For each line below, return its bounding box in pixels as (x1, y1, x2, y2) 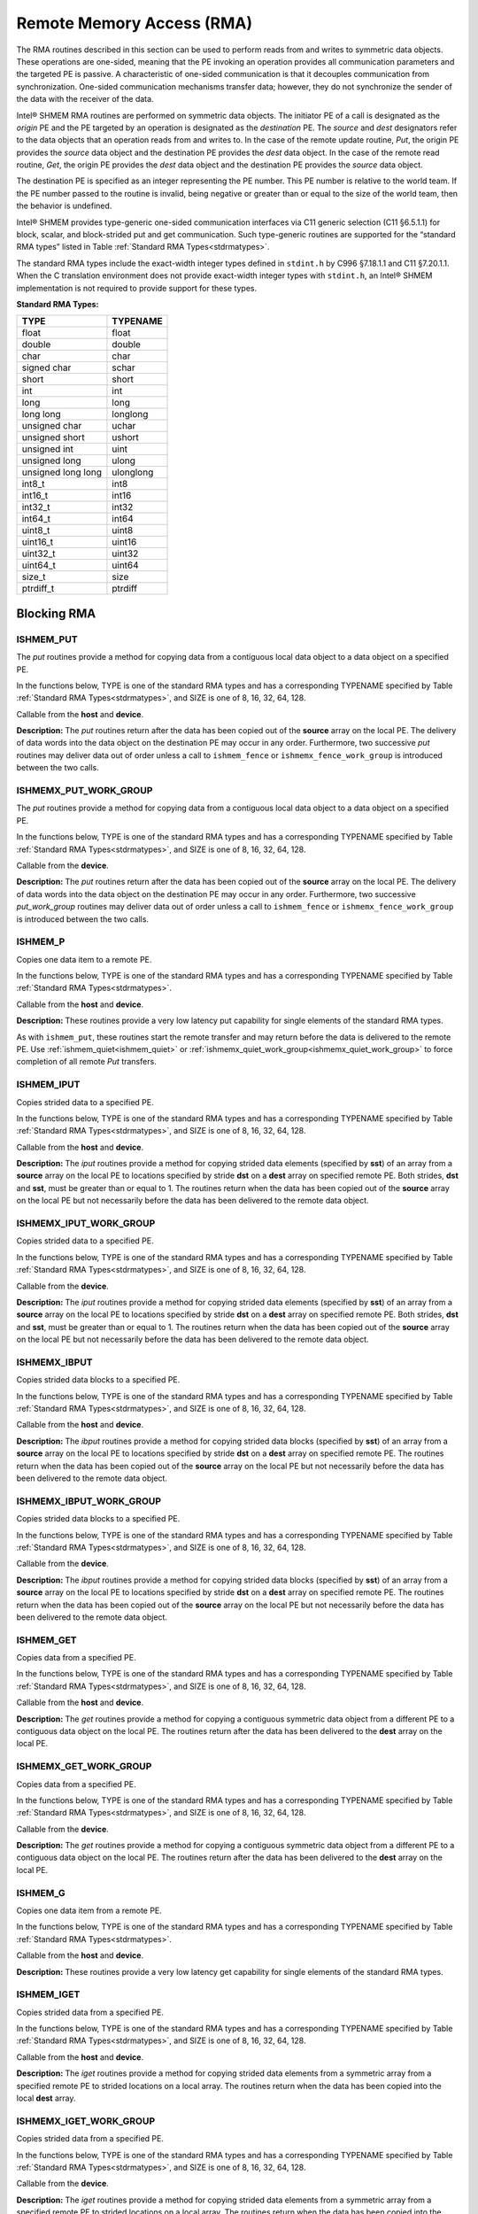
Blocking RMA (16, 606, 96, 621)
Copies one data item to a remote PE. (16, 954, 152, 964)
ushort (112, 431, 139, 444)
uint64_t (21, 559, 57, 571)
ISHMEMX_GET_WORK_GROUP (16, 1761, 152, 1773)
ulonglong (112, 466, 154, 478)
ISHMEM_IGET (16, 1988, 81, 2001)
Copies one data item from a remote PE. (16, 1905, 163, 1916)
